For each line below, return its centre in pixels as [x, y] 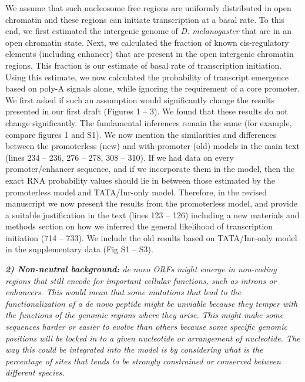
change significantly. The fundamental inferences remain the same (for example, [149, 122]
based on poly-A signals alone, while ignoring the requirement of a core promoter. [152, 88]
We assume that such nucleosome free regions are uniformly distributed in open [148, 8]
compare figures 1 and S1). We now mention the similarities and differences [141, 134]
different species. [35, 372]
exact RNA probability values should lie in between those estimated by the [140, 180]
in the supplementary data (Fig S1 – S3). [79, 249]
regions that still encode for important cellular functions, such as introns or [141, 280]
